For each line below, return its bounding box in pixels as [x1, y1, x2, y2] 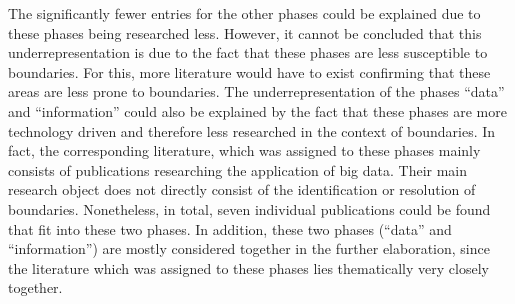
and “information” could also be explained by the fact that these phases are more [8, 100, 507, 121]
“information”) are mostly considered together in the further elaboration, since [8, 238, 490, 259]
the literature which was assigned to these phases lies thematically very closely [8, 257, 489, 278]
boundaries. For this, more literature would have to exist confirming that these [8, 61, 491, 82]
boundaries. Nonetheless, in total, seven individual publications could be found [8, 198, 491, 219]
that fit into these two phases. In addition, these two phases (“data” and [8, 218, 452, 239]
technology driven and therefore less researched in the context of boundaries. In [8, 120, 496, 141]
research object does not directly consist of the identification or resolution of [8, 179, 476, 200]
